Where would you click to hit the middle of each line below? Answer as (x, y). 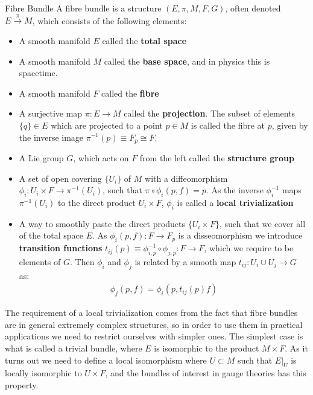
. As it (296, 348)
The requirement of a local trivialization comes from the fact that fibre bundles (151, 313)
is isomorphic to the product (207, 348)
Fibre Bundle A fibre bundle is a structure (83, 8)
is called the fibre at (228, 125)
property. (22, 384)
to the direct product (96, 202)
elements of (40, 261)
